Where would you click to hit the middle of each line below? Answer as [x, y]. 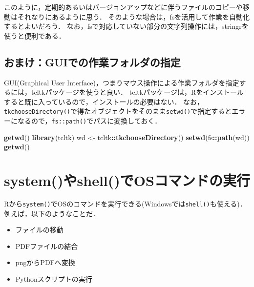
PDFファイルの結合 [47, 246]
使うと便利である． [35, 35]
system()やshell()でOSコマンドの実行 [127, 180]
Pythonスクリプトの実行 [54, 279]
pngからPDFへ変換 [45, 262]
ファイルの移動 [39, 230]
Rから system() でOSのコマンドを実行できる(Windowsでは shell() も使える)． [125, 203]
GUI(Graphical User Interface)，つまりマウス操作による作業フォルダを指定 [122, 82]
